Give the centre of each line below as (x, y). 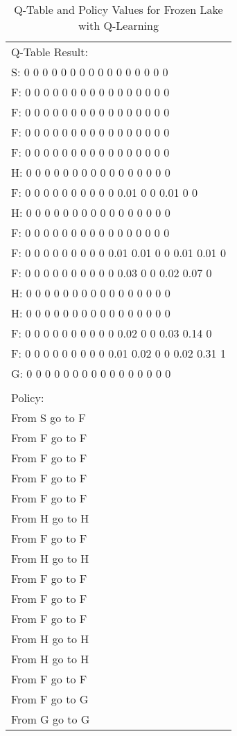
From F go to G (50, 699)
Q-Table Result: (50, 52)
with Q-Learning (119, 25)
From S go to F (49, 418)
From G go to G (51, 719)
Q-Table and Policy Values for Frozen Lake (119, 9)
